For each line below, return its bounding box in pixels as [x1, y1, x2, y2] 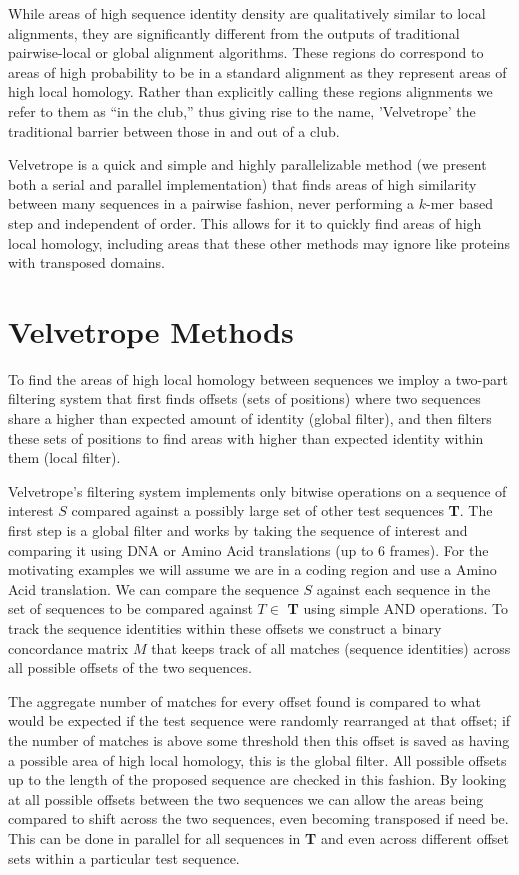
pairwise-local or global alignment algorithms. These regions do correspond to [8, 42, 484, 63]
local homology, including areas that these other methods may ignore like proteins [8, 232, 511, 253]
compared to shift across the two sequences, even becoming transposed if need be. [8, 808, 509, 829]
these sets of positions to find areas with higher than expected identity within [8, 427, 484, 448]
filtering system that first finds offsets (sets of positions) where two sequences [8, 388, 481, 409]
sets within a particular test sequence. [8, 847, 240, 868]
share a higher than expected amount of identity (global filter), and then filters [8, 408, 492, 429]
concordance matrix [8, 637, 129, 658]
